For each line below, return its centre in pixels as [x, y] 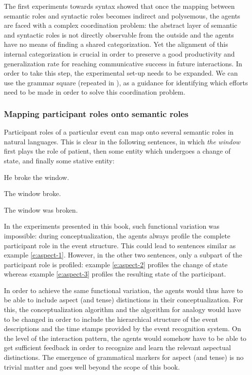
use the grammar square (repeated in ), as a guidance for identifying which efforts [126, 82]
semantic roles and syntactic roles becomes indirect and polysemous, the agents [122, 15]
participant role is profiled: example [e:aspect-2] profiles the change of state [116, 264]
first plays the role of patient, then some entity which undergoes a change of [117, 151]
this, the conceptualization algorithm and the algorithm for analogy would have [123, 309]
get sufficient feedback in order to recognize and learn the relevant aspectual [117, 347]
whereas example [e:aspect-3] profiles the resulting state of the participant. [115, 274]
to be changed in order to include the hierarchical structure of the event [111, 319]
